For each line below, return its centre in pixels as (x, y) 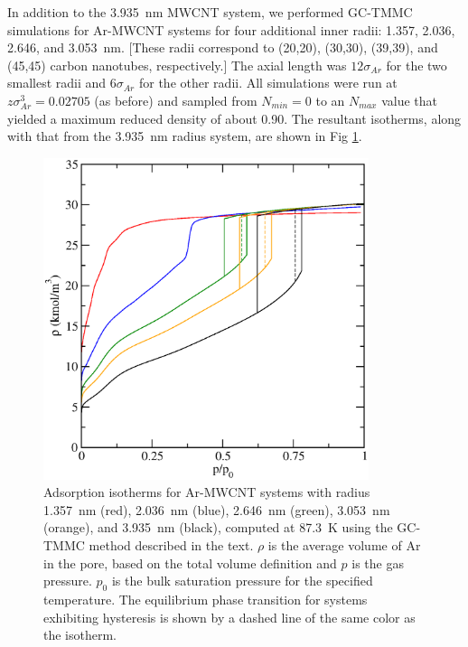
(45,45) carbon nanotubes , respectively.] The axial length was (177, 65)
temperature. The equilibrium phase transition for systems (206, 599)
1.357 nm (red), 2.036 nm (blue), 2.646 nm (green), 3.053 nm (217, 509)
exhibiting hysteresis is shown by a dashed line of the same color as (229, 617)
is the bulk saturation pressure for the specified (242, 581)
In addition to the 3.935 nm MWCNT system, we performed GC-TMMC (210, 12)
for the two (417, 65)
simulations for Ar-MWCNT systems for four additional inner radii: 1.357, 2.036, (231, 29)
